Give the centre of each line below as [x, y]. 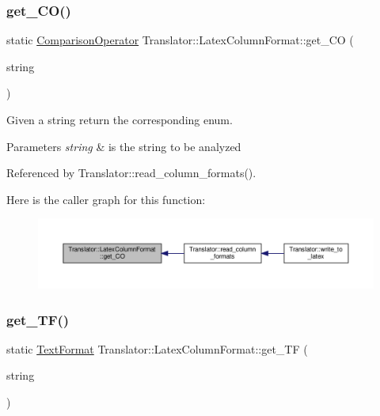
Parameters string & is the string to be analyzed [124, 146]
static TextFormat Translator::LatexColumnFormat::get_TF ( [157, 348]
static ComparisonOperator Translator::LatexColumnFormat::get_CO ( [180, 40]
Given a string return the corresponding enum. [120, 119]
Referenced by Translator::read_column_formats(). [131, 173]
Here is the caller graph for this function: [106, 199]
